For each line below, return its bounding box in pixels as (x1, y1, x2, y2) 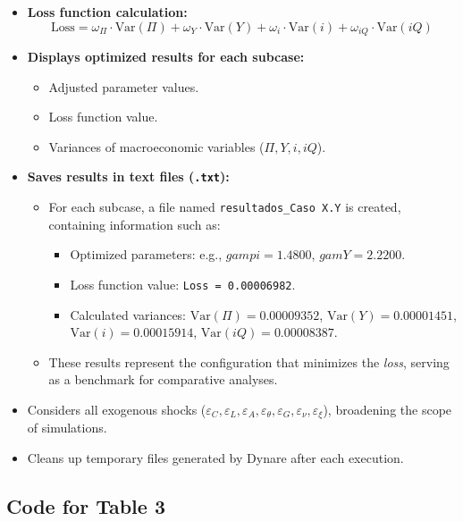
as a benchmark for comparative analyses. (48, 370, 278, 389)
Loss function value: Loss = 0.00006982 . (70, 274, 296, 293)
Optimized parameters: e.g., (70, 245, 223, 264)
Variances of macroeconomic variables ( (48, 137, 265, 155)
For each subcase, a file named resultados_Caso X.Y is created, (48, 197, 401, 216)
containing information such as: (48, 214, 221, 233)
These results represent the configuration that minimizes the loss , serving (48, 352, 450, 371)
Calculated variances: (70, 305, 187, 324)
